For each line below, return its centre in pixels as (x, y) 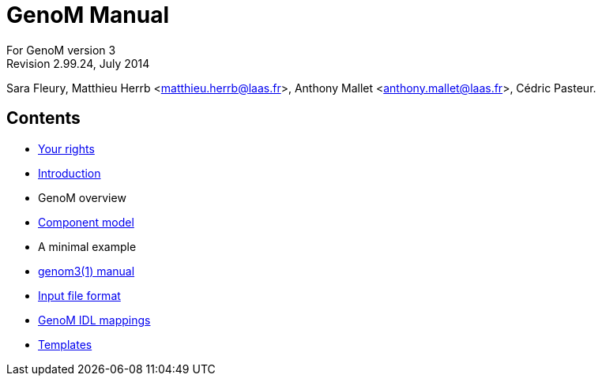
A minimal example (87, 246)
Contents (43, 118)
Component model (86, 222)
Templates (65, 344)
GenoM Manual (88, 15)
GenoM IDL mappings (94, 320)
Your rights (66, 148)
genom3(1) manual (87, 271)
